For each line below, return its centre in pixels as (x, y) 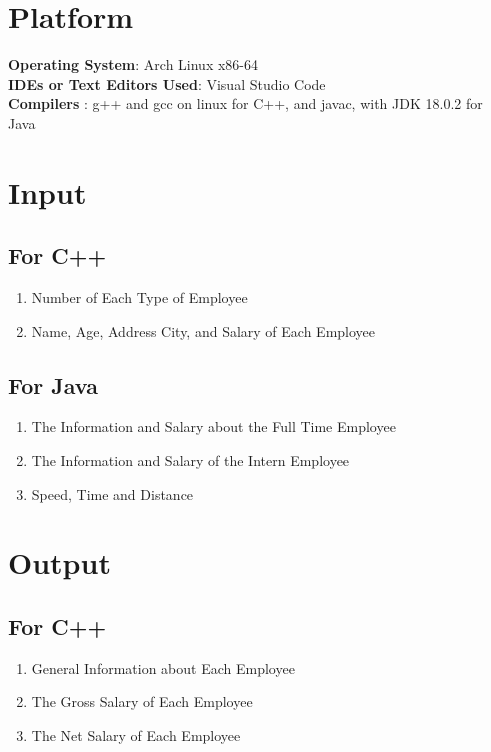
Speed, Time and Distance (112, 493)
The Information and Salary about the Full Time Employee (213, 426)
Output (59, 562)
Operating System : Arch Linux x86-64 (133, 64)
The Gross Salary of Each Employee (142, 701)
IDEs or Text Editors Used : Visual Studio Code (167, 83)
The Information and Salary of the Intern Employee (190, 460)
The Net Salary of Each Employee (136, 735)
